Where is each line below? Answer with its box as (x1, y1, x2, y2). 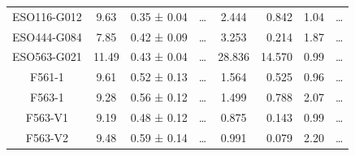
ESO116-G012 (12, 7, 82, 24)
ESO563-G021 (12, 48, 82, 65)
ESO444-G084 (12, 28, 82, 45)
